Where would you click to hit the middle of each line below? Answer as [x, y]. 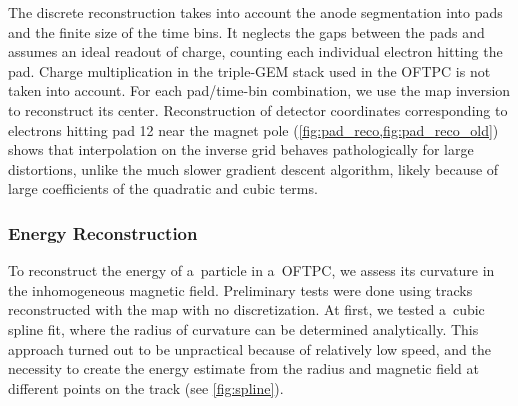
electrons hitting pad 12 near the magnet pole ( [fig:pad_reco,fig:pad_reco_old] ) [253, 129]
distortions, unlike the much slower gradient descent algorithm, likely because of [253, 168]
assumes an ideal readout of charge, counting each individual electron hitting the [255, 51]
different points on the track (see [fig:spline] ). [146, 387]
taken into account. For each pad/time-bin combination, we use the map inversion [259, 90]
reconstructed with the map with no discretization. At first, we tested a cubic [246, 309]
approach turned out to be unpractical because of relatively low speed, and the [249, 348]
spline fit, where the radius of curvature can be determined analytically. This [243, 328]
